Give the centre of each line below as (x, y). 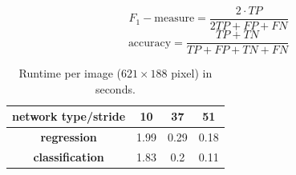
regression (69, 137)
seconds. (115, 88)
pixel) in (192, 73)
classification (69, 157)
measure (174, 19)
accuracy (150, 43)
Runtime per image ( (70, 73)
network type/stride (69, 116)
